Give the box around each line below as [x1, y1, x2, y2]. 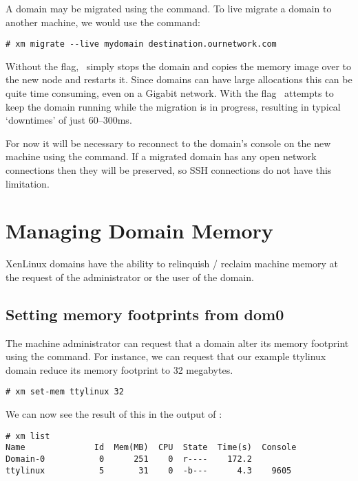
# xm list [6, 431, 50, 441]
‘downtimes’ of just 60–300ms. [6, 113, 132, 127]
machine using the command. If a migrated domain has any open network [6, 149, 317, 164]
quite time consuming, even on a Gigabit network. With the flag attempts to [6, 86, 334, 100]
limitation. [6, 176, 50, 190]
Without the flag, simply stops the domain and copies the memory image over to [6, 58, 352, 73]
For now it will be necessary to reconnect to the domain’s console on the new [6, 135, 331, 150]
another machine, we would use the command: [6, 14, 200, 29]
